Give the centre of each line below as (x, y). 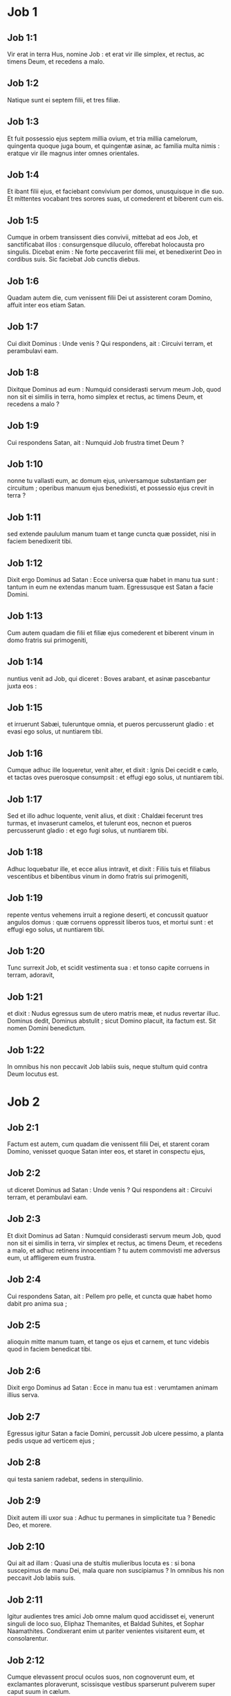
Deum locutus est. (33, 1074)
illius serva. (23, 1395)
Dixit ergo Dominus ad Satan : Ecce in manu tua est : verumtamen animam (113, 1387)
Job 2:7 (24, 1417)
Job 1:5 (23, 220)
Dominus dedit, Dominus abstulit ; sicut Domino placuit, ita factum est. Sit (112, 1021)
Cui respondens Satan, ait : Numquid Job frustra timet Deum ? (96, 442)
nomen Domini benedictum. (47, 1028)
